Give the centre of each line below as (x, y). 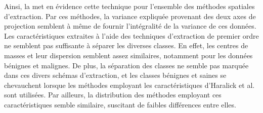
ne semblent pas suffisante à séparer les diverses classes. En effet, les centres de (126, 45)
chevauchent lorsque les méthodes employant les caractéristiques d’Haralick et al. (129, 85)
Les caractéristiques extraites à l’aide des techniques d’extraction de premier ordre (131, 35)
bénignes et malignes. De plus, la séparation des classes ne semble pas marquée (126, 65)
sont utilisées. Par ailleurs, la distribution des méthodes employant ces (113, 95)
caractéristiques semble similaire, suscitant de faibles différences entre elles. (120, 104)
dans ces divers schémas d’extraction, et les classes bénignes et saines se (115, 75)
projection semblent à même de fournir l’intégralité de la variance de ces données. (130, 26)
